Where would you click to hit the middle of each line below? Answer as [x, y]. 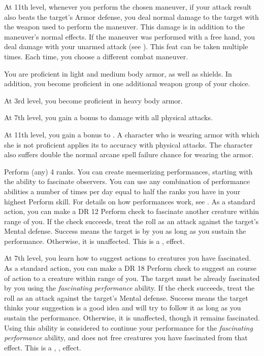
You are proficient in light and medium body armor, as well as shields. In [118, 73]
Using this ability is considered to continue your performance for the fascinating [128, 327]
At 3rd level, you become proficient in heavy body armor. [93, 100]
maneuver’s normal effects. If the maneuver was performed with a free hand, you [129, 36]
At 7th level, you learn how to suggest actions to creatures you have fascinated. [128, 258]
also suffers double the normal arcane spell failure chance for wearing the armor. [129, 154]
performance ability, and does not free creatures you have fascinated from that [126, 337]
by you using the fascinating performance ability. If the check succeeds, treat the [129, 288]
